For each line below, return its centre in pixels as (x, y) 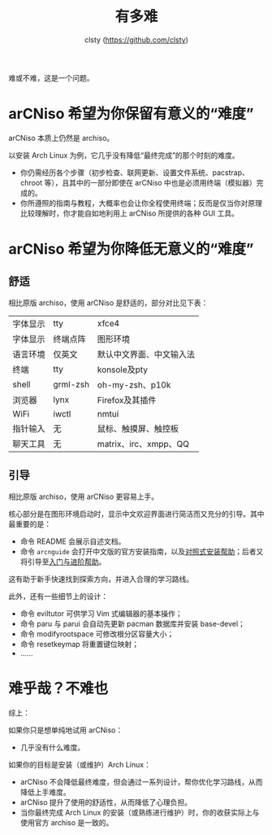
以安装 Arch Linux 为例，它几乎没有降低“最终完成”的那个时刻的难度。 (124, 155)
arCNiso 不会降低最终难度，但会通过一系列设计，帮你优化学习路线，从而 (141, 781)
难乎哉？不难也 (58, 688)
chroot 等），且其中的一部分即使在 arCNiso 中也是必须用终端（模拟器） (138, 182)
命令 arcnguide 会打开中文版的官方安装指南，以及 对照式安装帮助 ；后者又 (142, 551)
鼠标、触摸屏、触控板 (138, 428)
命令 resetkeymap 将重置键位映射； (80, 644)
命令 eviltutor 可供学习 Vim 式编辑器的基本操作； (101, 613)
